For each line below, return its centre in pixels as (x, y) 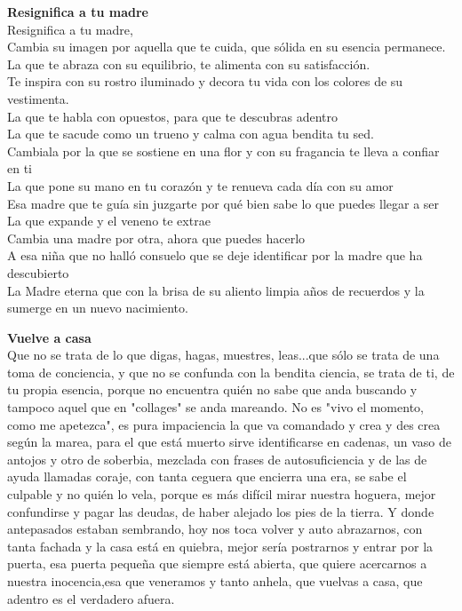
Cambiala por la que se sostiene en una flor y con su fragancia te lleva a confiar (223, 151)
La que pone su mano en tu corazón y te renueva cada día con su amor (200, 185)
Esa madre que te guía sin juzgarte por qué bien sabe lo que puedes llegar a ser (223, 203)
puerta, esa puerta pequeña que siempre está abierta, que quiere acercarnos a (217, 563)
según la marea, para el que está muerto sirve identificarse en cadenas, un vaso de (229, 442)
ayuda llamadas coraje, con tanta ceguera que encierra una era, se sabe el (207, 476)
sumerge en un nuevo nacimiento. (98, 308)
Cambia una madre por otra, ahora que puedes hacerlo (156, 238)
